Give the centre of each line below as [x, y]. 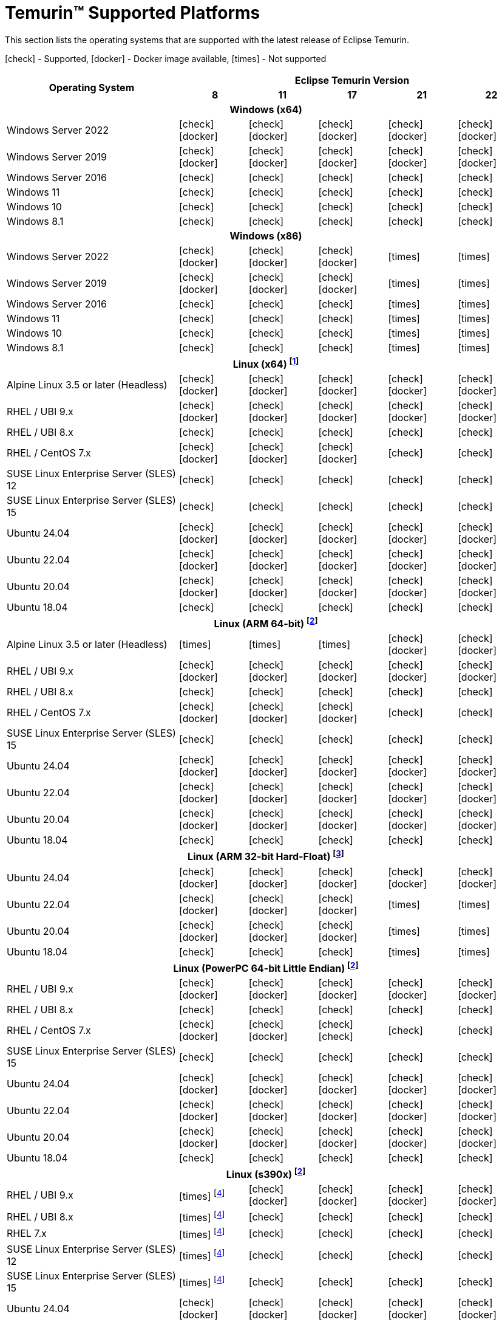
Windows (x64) [266, 109]
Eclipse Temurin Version [352, 80]
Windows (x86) [266, 236]
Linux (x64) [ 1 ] [266, 363]
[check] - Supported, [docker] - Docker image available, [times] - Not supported [166, 58]
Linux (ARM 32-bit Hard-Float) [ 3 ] [266, 856]
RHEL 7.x [27, 1234]
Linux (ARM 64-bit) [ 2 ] [266, 623]
